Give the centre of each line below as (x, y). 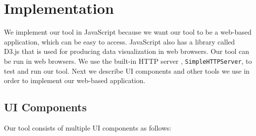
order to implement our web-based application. (75, 80)
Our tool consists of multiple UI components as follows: (88, 127)
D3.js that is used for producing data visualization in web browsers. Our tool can (127, 51)
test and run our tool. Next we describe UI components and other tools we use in (127, 70)
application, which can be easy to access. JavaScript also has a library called (120, 41)
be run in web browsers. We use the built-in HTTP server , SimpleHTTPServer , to (128, 61)
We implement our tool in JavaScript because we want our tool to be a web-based (128, 32)
